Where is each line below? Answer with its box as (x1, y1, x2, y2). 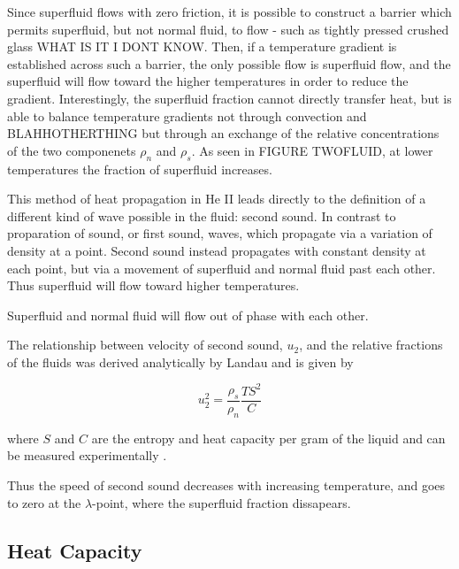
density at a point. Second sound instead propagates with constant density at (7, 241, 426, 259)
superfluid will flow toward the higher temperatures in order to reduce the (7, 72, 409, 90)
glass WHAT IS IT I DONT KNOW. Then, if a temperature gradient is (7, 37, 397, 56)
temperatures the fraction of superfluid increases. (7, 159, 272, 178)
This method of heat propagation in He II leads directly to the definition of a (7, 189, 426, 208)
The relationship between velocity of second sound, (7, 335, 283, 354)
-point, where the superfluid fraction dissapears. (92, 493, 351, 511)
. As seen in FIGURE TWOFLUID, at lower (191, 141, 433, 159)
